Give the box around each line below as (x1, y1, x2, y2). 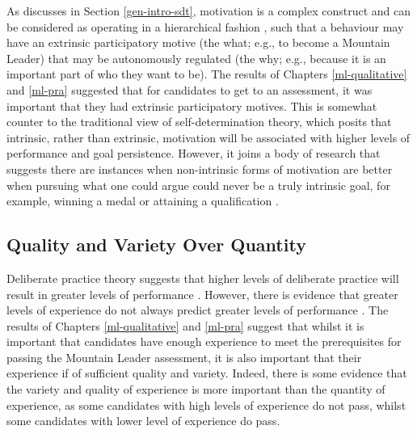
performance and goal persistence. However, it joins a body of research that (6, 145, 381, 162)
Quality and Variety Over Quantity (6, 232, 306, 257)
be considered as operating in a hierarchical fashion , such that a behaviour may (6, 18, 404, 35)
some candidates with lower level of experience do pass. (6, 412, 280, 429)
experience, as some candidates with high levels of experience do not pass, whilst (6, 396, 406, 413)
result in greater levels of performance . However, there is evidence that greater (6, 285, 398, 302)
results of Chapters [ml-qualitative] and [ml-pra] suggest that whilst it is (6, 317, 364, 334)
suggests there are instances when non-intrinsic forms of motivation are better (6, 160, 393, 177)
